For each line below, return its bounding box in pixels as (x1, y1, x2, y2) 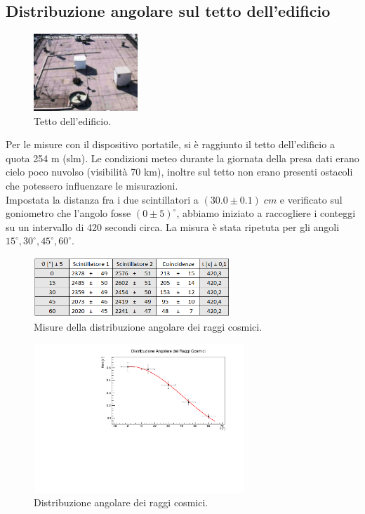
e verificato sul (279, 192, 343, 206)
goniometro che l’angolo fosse (6, 206, 131, 220)
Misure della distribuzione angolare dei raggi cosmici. (34, 319, 263, 334)
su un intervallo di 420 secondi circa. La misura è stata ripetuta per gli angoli (6, 219, 340, 234)
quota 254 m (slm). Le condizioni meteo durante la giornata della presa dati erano (6, 150, 359, 165)
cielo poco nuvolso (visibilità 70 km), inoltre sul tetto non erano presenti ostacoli (6, 164, 353, 179)
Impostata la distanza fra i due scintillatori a (6, 192, 199, 206)
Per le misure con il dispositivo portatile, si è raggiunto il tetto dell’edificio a (6, 137, 335, 152)
